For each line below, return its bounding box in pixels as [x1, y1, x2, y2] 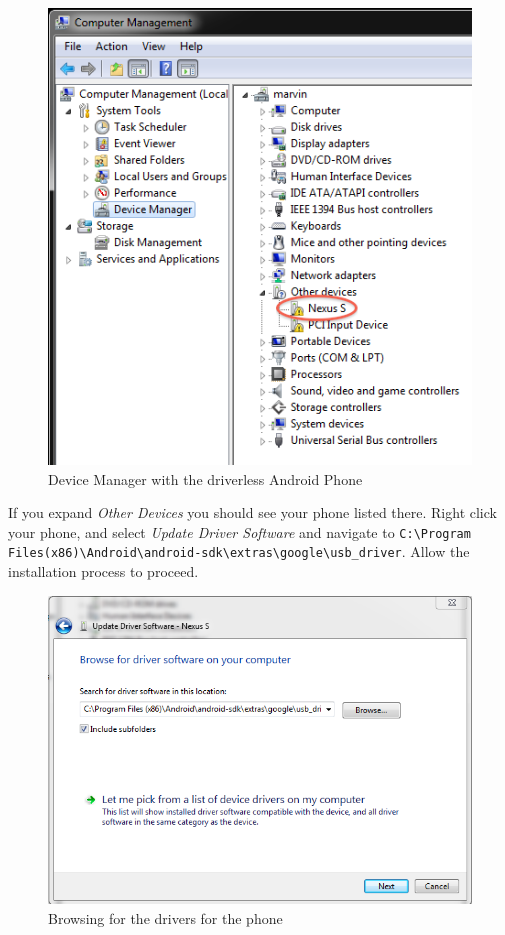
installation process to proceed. [8, 561, 199, 582]
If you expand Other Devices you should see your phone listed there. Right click [8, 502, 497, 523]
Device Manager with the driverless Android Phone [48, 468, 363, 489]
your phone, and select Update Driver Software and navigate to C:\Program [8, 521, 471, 542]
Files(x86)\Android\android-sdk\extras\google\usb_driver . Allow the [8, 541, 470, 562]
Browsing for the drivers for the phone [48, 907, 283, 928]
